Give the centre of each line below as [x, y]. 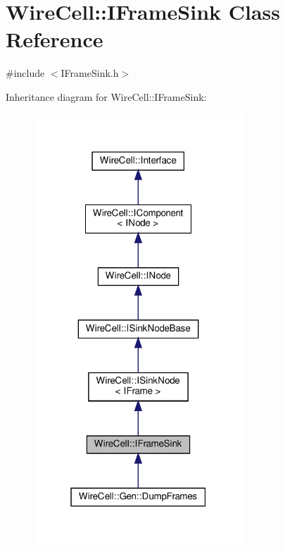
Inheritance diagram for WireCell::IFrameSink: [106, 96]
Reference [55, 39]
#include [25, 73]
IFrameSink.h [90, 73]
